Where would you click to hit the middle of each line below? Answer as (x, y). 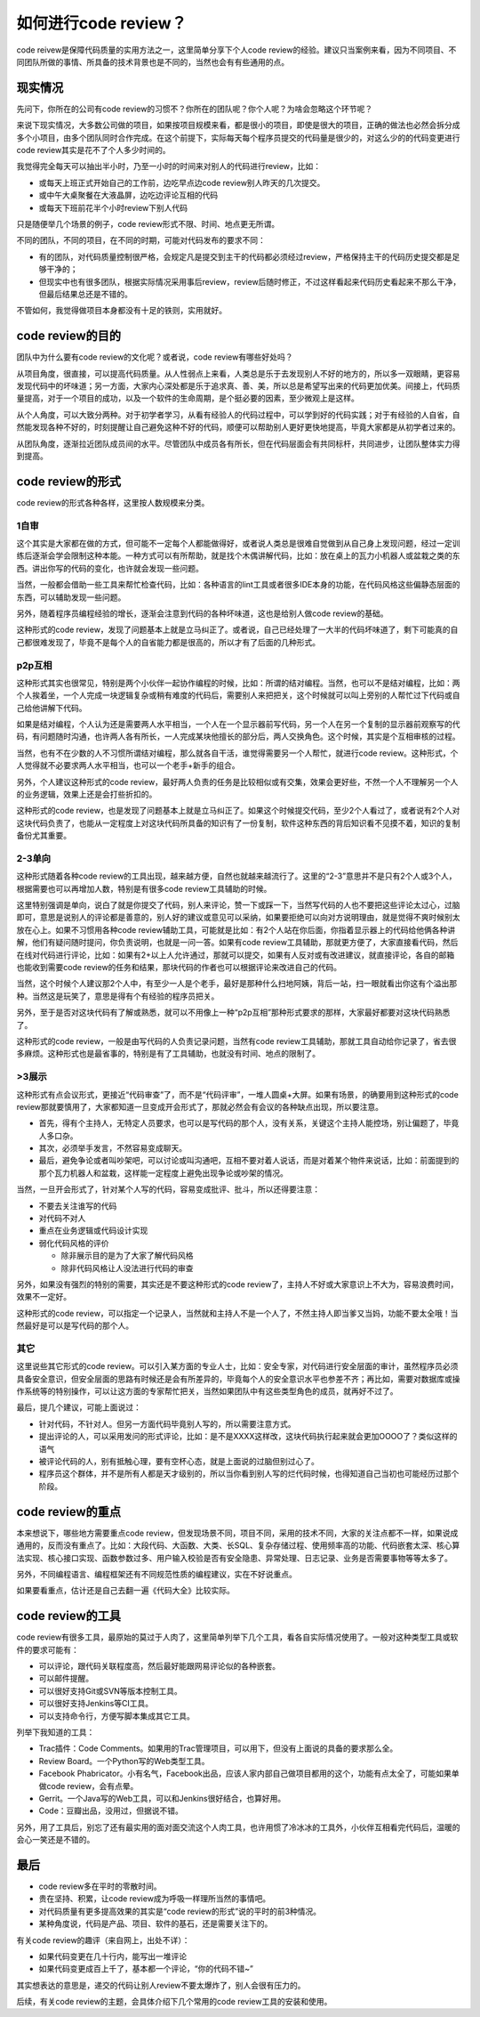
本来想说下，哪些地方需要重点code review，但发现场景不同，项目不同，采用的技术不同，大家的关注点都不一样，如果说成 (237, 1533)
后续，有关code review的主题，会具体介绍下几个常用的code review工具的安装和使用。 (174, 2002)
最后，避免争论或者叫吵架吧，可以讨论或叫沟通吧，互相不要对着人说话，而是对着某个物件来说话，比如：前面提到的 (249, 1161)
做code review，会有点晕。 (88, 1786)
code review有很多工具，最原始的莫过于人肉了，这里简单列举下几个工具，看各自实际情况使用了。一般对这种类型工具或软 (237, 1637)
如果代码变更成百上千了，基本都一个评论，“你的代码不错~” (146, 1969)
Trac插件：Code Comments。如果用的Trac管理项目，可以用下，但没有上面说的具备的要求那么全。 (218, 1748)
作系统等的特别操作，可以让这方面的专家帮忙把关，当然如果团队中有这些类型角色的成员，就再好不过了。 (207, 1391)
